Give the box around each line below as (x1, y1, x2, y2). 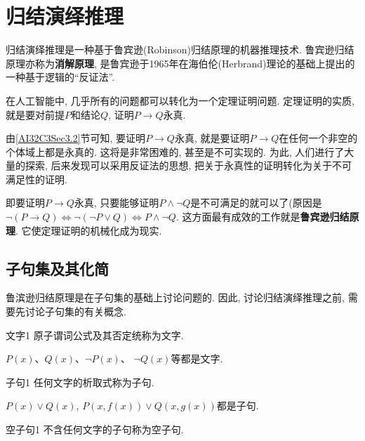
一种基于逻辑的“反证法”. (6, 70, 115, 84)
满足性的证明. (6, 171, 67, 186)
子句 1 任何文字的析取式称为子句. (6, 374, 154, 389)
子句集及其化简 (6, 257, 109, 279)
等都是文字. (171, 351, 223, 366)
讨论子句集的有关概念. (25, 304, 126, 319)
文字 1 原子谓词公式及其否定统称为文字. (6, 327, 184, 342)
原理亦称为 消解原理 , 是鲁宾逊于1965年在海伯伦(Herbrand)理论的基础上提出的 (6, 55, 355, 70)
